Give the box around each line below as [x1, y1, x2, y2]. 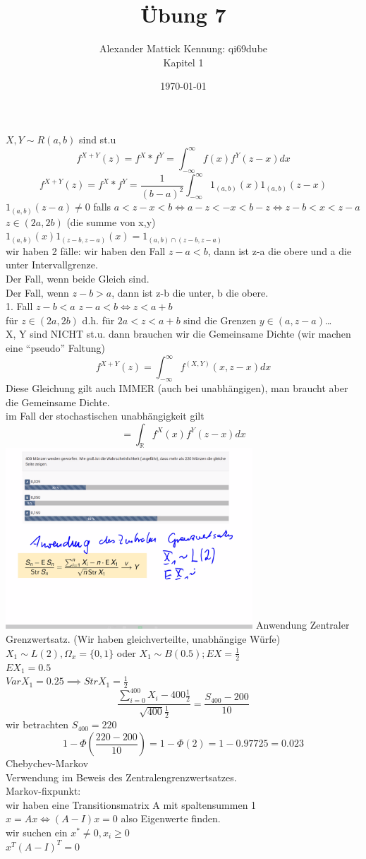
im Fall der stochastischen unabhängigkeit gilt [6, 408, 205, 423]
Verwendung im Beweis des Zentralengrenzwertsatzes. [6, 769, 237, 784]
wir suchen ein [6, 825, 68, 839]
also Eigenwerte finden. [121, 811, 221, 826]
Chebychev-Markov [6, 756, 89, 771]
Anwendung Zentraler [256, 617, 350, 632]
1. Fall [6, 299, 33, 314]
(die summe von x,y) [66, 214, 156, 229]
